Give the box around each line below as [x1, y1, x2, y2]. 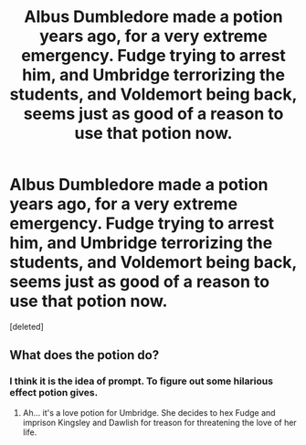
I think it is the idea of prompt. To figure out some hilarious [9, 375, 274, 387]
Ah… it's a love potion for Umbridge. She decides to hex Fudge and [22, 407, 276, 418]
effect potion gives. [9, 387, 99, 399]
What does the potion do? [9, 347, 160, 363]
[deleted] [9, 321, 44, 332]
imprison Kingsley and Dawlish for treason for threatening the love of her [22, 417, 297, 428]
